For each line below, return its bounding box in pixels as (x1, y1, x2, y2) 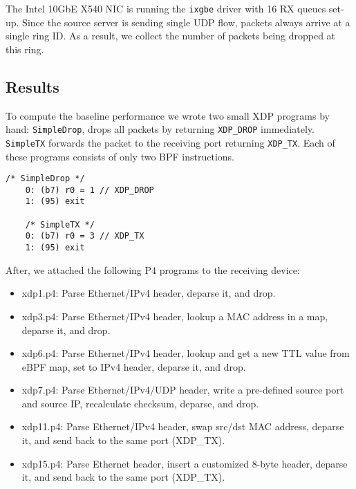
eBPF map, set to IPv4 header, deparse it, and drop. (21, 359, 246, 373)
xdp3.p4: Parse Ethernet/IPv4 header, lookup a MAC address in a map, (21, 308, 328, 323)
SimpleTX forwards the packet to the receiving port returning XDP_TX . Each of (6, 135, 335, 149)
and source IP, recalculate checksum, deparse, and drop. (21, 396, 259, 410)
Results (6, 75, 59, 97)
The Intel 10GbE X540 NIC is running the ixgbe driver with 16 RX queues (6, 1, 326, 15)
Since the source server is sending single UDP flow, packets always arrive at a (22, 15, 350, 29)
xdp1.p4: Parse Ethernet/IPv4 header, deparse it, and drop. (21, 286, 276, 300)
